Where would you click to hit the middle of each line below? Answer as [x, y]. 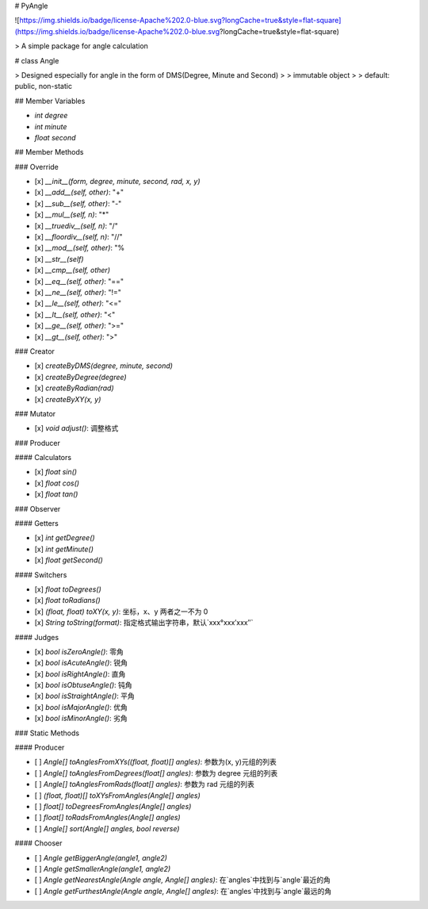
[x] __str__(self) [59, 259]
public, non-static [44, 86]
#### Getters [36, 524]
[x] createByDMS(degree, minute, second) [104, 366]
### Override [37, 167]
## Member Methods [49, 152]
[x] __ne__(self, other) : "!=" [78, 292]
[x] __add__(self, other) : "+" [79, 192]
